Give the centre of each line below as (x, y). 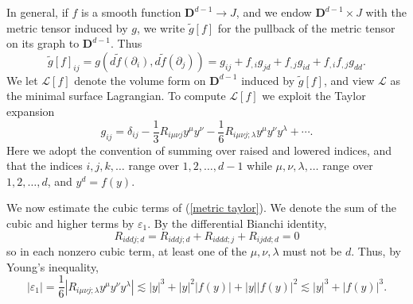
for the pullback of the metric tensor (306, 27)
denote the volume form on (140, 80)
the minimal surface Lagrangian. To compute (116, 96)
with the (386, 12)
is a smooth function (131, 12)
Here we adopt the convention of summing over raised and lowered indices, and (199, 150)
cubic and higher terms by (70, 223)
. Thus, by (376, 251)
